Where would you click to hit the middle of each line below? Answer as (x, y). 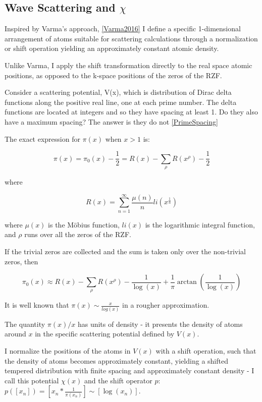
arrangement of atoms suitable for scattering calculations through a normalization (131, 38)
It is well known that (37, 305)
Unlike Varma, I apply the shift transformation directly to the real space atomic (128, 65)
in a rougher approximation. (166, 305)
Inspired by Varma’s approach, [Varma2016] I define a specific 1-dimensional (123, 28)
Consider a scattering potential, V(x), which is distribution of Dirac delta (118, 92)
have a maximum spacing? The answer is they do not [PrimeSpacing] (111, 121)
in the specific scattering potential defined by (105, 334)
